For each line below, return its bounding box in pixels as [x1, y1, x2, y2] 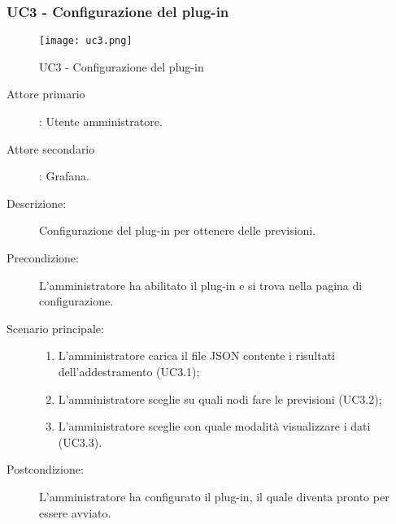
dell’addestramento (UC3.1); [58, 363, 200, 379]
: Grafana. [39, 167, 89, 184]
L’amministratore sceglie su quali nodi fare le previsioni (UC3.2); [58, 390, 382, 407]
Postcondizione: [7, 461, 84, 478]
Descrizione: [7, 194, 67, 211]
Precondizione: [7, 249, 79, 266]
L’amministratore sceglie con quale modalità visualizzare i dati [58, 418, 371, 435]
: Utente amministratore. [39, 113, 163, 130]
